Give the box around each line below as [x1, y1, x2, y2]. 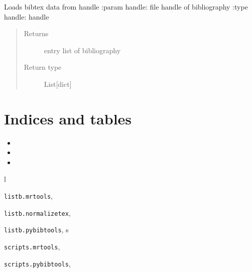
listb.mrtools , [4, 191, 53, 201]
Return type [24, 62, 62, 72]
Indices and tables [4, 108, 132, 128]
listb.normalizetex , [4, 207, 71, 218]
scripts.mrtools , [4, 241, 60, 252]
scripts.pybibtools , [4, 258, 71, 268]
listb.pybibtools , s [4, 224, 69, 235]
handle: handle [4, 11, 49, 22]
